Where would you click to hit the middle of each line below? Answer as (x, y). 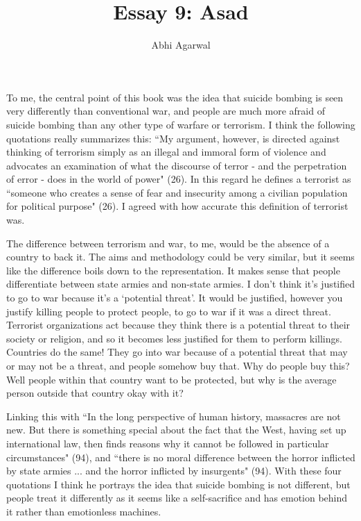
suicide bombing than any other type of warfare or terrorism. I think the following (181, 124)
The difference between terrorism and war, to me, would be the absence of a (168, 243)
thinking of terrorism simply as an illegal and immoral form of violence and (166, 152)
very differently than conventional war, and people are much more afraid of (166, 111)
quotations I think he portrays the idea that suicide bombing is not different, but (178, 484)
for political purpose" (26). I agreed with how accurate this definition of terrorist (177, 206)
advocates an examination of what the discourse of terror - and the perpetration (177, 165)
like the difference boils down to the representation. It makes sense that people (173, 270)
